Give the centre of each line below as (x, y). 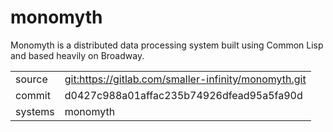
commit (33, 95)
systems (35, 111)
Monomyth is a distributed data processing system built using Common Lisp (167, 45)
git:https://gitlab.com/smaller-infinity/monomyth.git (185, 79)
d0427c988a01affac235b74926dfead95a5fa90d (183, 95)
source (31, 79)
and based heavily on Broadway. (77, 55)
